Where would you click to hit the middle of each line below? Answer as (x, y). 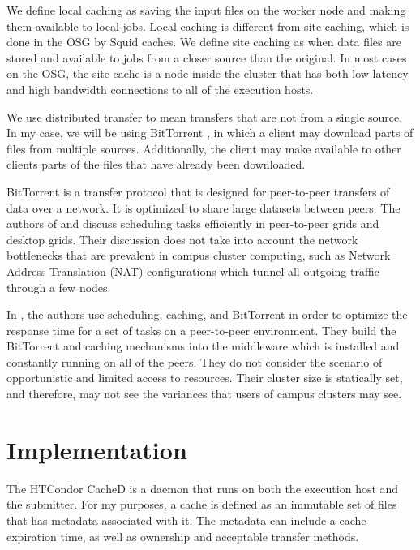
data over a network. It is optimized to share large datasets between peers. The (204, 207)
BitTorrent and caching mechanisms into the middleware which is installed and (203, 346)
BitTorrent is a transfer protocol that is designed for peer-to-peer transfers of (198, 191)
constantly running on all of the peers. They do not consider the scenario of (195, 361)
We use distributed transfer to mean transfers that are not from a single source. (205, 116)
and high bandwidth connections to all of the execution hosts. (160, 89)
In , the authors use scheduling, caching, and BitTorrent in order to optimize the (207, 314)
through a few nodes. (59, 287)
